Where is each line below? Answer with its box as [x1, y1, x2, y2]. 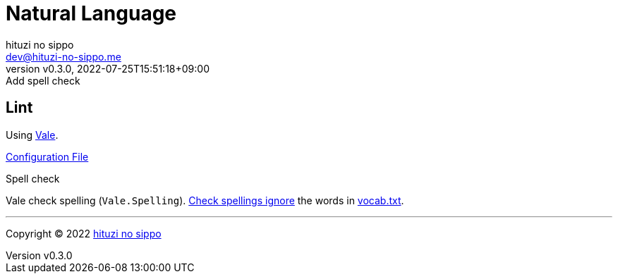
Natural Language [6, 1, 177, 25]
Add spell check [6, 74, 80, 87]
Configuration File [6, 150, 89, 163]
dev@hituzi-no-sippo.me [6, 50, 121, 63]
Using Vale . [6, 128, 59, 141]
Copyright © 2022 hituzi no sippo [6, 227, 162, 240]
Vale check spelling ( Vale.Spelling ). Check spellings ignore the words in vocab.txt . [6, 194, 404, 206]
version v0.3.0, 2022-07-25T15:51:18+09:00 [6, 62, 210, 75]
